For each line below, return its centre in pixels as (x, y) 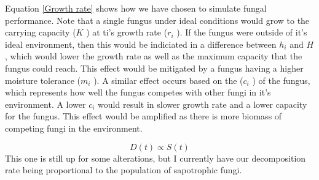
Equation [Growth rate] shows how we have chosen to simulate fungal (136, 8)
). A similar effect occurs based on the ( (168, 80)
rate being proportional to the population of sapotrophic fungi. (124, 170)
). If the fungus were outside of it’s (242, 32)
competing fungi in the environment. (74, 128)
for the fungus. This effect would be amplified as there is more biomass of (144, 116)
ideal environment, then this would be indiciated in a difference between (141, 44)
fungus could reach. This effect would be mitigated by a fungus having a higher (154, 68)
